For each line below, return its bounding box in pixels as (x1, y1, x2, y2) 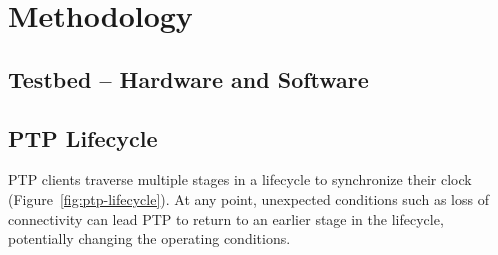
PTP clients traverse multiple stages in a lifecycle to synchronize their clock (8, 169, 472, 190)
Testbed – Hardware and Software (8, 63, 369, 94)
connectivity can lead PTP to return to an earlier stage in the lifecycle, (8, 208, 444, 229)
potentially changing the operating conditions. (8, 228, 291, 249)
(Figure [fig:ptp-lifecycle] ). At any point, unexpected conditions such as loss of (8, 188, 489, 209)
